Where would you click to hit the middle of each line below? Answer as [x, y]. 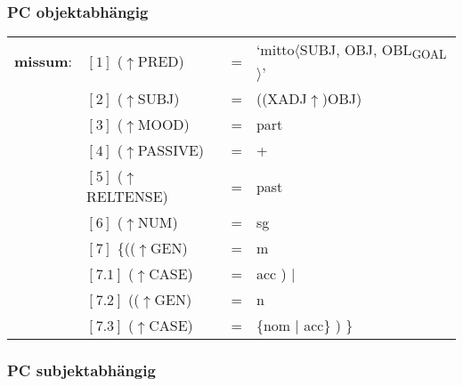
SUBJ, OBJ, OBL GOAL [373, 51]
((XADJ [281, 99]
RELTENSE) [127, 197]
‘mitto [275, 50]
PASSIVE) [171, 150]
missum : [43, 61]
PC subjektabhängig [81, 370]
